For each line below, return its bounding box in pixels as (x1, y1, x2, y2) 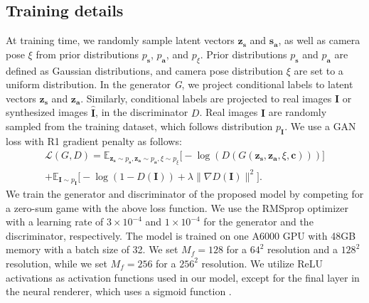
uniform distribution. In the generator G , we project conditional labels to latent (6, 77, 353, 92)
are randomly (268, 105, 327, 119)
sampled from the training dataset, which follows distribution (6, 119, 273, 134)
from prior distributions (36, 46, 139, 61)
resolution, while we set (6, 255, 107, 270)
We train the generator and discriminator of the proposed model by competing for (6, 186, 364, 201)
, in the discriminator (95, 105, 188, 119)
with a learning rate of (6, 214, 104, 229)
